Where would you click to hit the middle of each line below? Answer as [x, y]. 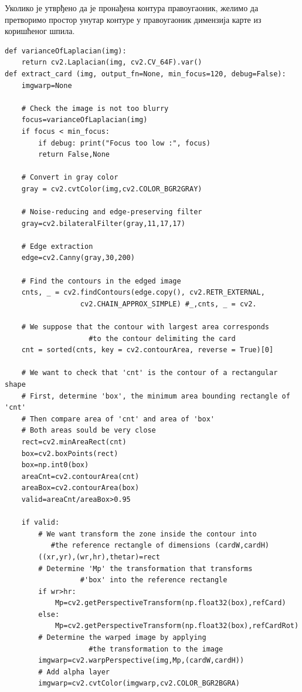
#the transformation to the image [156, 649]
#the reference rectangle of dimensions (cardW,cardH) [160, 546]
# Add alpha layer [74, 672]
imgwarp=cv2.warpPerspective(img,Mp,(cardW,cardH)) [141, 661]
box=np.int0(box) [55, 465]
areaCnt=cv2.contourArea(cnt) [80, 476]
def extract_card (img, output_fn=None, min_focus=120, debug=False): [145, 74]
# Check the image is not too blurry [95, 108]
